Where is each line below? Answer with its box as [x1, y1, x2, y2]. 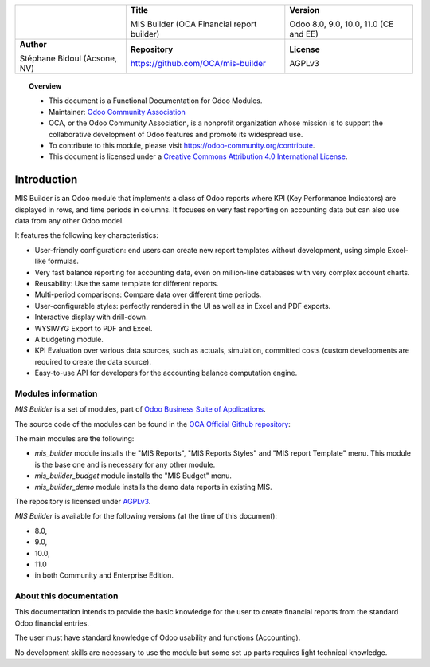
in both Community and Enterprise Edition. [34, 570, 174, 580]
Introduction [14, 172, 78, 187]
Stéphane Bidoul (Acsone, [19, 53, 117, 64]
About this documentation [14, 590, 119, 602]
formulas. [48, 256, 80, 266]
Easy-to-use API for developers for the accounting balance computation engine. [34, 368, 298, 378]
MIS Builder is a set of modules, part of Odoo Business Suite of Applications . [14, 405, 266, 414]
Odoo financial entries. [14, 618, 89, 628]
